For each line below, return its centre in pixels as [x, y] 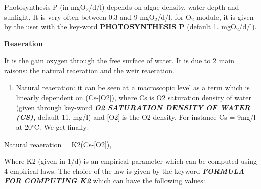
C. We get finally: [61, 127]
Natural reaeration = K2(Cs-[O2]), [58, 144]
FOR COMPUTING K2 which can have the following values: [105, 181]
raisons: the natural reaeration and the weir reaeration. [89, 70]
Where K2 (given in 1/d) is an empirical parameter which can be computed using [131, 161]
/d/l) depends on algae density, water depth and [164, 7]
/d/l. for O [174, 16]
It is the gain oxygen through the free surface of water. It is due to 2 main [119, 60]
